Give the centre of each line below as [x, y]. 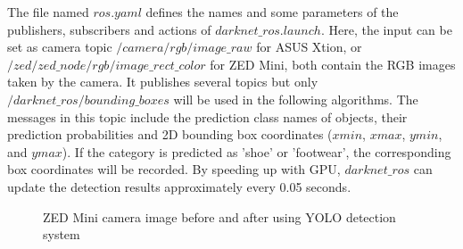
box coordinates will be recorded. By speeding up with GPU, [174, 169]
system [62, 234]
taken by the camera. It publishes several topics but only [163, 82]
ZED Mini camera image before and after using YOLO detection [219, 216]
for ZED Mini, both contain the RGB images [333, 64]
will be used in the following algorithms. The [296, 99]
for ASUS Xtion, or [309, 47]
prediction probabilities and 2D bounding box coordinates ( [170, 134]
